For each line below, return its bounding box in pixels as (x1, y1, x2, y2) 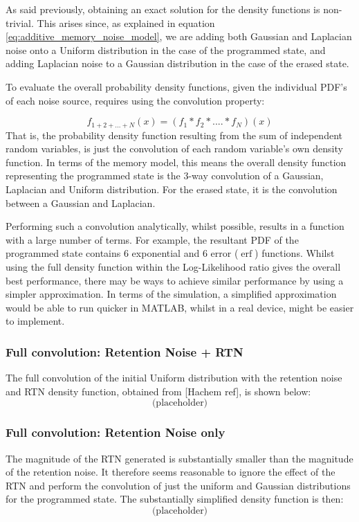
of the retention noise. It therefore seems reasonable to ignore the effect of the (6, 465, 335, 479)
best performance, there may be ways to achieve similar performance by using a (6, 273, 344, 287)
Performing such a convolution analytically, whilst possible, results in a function (6, 219, 344, 233)
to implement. (6, 314, 65, 328)
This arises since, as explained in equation (37, 15, 215, 30)
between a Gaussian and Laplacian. (6, 195, 156, 210)
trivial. (6, 15, 34, 30)
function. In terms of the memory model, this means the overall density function (6, 154, 347, 169)
